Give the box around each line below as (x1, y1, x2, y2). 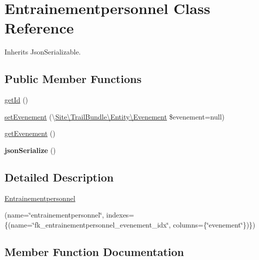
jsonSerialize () (4, 144, 56, 155)
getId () (4, 94, 28, 105)
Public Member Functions (4, 71, 141, 86)
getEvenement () (4, 128, 55, 138)
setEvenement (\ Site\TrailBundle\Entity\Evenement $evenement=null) (4, 111, 224, 121)
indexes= (106, 209, 134, 220)
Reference (4, 17, 74, 38)
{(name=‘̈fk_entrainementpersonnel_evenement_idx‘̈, (4, 219, 171, 229)
